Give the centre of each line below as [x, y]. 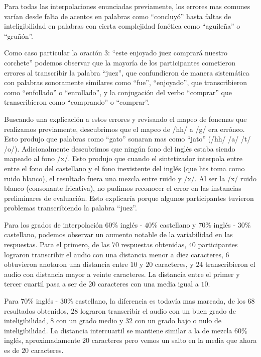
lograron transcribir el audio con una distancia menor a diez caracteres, [114, 254]
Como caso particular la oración [53, 53]
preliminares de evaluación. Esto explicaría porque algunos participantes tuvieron [129, 198]
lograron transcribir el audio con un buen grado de [158, 310]
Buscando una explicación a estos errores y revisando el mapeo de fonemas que [125, 119]
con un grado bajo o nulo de [178, 320]
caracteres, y [174, 264]
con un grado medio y [90, 320]
